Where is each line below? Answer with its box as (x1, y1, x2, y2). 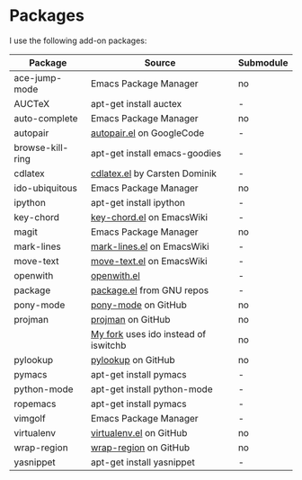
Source (144, 56, 176, 68)
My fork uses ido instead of (90, 327, 207, 340)
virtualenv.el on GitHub (90, 426, 188, 439)
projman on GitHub (90, 313, 171, 325)
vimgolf (13, 412, 47, 424)
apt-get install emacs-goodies (90, 147, 222, 159)
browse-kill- (13, 141, 69, 154)
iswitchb (90, 339, 127, 351)
